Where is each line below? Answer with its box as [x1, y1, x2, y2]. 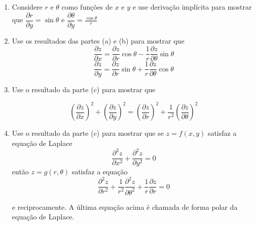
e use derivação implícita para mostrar [132, 2, 252, 12]
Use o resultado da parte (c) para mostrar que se [12, 128, 164, 138]
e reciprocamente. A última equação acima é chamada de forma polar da [12, 201, 238, 212]
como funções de [61, 2, 113, 12]
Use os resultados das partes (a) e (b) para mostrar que [12, 35, 185, 46]
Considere [12, 2, 43, 12]
